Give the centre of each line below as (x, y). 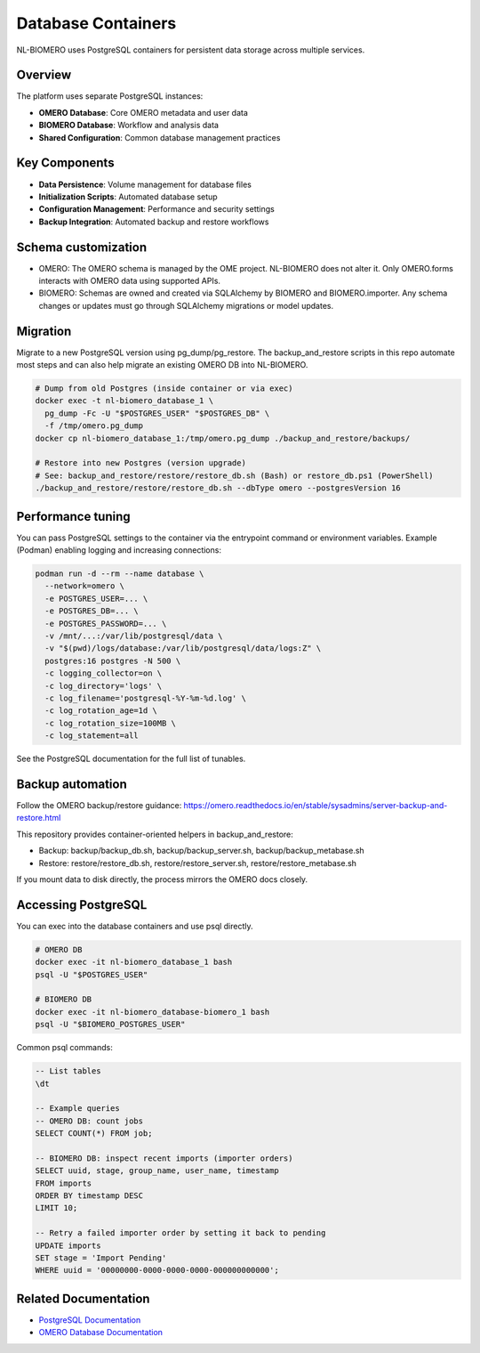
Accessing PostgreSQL (82, 905)
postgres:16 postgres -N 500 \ (113, 660)
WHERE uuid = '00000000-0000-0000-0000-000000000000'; (157, 1270)
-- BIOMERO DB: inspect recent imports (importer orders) (164, 1158)
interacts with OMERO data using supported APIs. (130, 281)
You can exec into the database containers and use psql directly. (135, 926)
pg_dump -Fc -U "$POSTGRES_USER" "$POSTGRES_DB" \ (157, 413)
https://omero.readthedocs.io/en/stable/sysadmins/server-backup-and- (316, 806)
